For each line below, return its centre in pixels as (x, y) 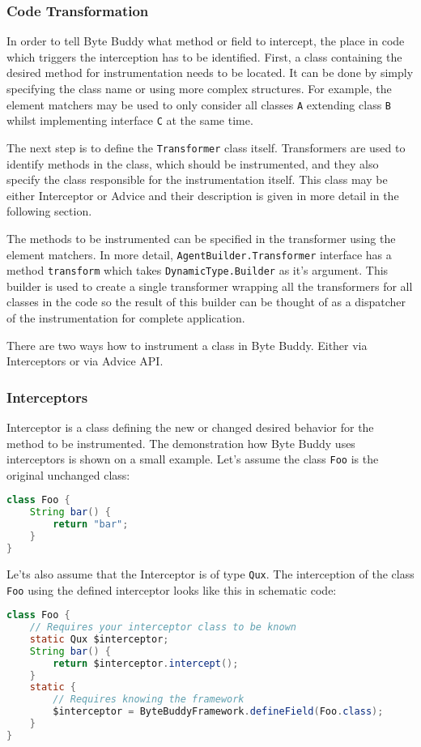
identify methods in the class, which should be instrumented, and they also (193, 163)
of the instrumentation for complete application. (126, 318)
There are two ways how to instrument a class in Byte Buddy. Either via (187, 345)
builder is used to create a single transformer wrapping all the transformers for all (210, 286)
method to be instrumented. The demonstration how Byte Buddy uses (181, 443)
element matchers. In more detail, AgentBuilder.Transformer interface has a (199, 254)
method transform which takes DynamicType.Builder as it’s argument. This (198, 270)
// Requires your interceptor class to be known (163, 627)
